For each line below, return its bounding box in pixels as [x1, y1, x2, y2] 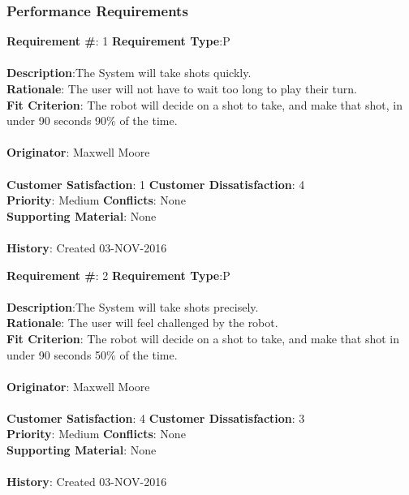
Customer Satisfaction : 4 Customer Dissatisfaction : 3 [6, 409, 305, 426]
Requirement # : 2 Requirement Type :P [6, 266, 230, 283]
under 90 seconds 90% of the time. [6, 112, 178, 129]
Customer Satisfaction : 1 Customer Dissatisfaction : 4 [6, 175, 305, 192]
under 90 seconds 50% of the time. [6, 346, 178, 363]
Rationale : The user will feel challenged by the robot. [6, 314, 278, 331]
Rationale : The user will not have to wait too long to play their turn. [6, 80, 357, 97]
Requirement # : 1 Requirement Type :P [6, 32, 230, 49]
